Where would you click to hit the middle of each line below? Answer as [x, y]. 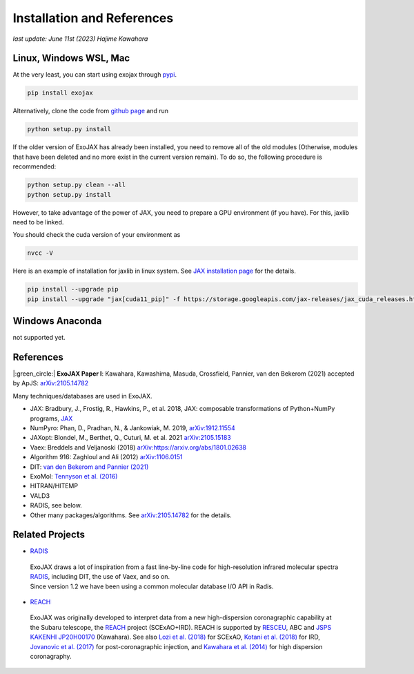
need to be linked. [38, 222]
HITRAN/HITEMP [54, 486]
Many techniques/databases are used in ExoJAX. [82, 396]
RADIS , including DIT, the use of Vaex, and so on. [100, 577]
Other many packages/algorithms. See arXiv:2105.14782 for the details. [131, 515]
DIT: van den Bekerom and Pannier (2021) [89, 467]
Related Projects [49, 535]
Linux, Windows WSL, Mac [71, 58]
